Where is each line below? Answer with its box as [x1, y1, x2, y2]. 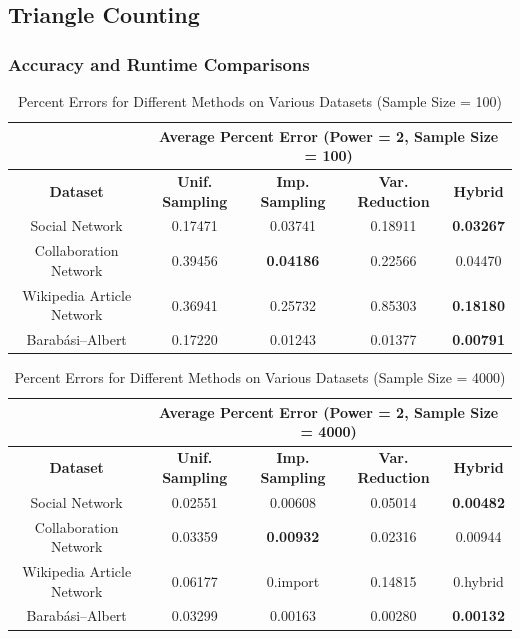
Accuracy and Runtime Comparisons [8, 51, 310, 76]
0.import [266, 570, 320, 591]
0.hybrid [453, 570, 504, 591]
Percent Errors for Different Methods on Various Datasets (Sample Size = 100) [17, 91, 503, 111]
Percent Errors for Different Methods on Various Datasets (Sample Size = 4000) [14, 367, 506, 388]
